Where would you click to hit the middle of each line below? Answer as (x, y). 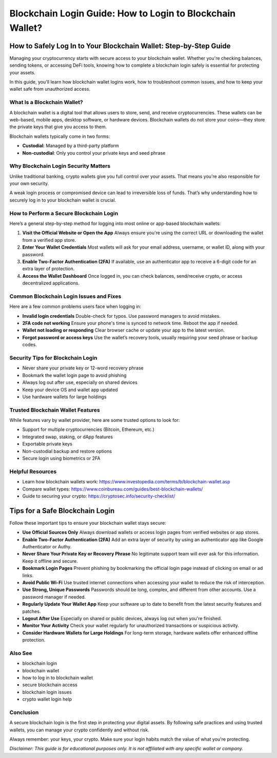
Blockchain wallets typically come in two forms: (60, 136)
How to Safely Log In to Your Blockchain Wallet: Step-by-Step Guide (120, 46)
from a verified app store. (49, 240)
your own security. (29, 183)
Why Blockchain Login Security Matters (60, 166)
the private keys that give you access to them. (58, 127)
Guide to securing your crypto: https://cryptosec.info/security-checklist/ (99, 496)
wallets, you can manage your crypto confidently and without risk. (80, 730)
